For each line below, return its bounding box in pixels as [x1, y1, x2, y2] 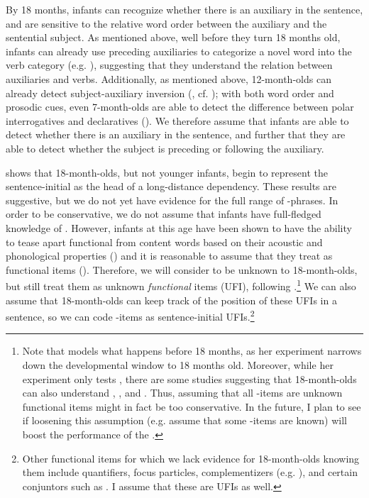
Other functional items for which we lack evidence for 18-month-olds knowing [22, 450, 360, 465]
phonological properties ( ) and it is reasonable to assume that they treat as [6, 248, 333, 263]
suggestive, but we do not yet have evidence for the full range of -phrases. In [6, 192, 338, 207]
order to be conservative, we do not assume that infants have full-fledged [6, 206, 321, 221]
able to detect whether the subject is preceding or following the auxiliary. [6, 140, 324, 155]
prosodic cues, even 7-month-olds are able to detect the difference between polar [6, 99, 354, 114]
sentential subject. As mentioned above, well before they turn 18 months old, [6, 30, 341, 45]
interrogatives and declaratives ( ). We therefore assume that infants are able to [6, 113, 349, 128]
